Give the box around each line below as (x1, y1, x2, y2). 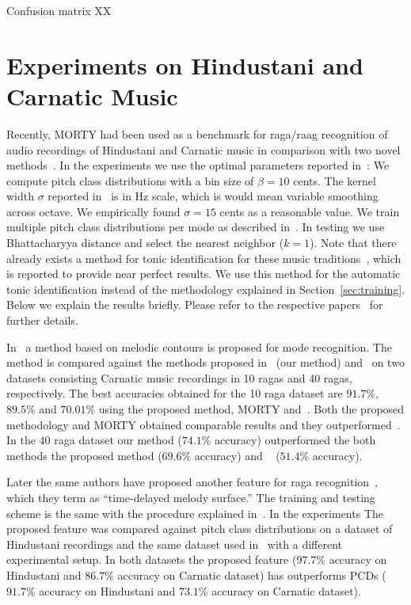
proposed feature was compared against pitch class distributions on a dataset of (6, 520, 393, 537)
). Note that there (310, 234, 397, 251)
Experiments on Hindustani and (6, 48, 363, 81)
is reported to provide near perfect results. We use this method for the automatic (6, 265, 401, 282)
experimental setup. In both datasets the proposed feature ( (6, 551, 297, 568)
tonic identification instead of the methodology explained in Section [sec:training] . (6, 280, 405, 297)
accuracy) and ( (194, 447, 280, 463)
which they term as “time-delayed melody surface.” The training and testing (6, 489, 375, 505)
